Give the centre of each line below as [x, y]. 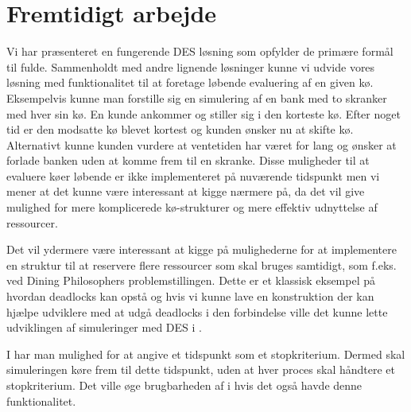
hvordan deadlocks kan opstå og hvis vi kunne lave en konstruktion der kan [190, 296]
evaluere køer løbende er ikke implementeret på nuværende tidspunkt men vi [193, 175]
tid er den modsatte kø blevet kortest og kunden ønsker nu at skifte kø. [180, 129]
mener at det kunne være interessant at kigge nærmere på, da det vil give [186, 191]
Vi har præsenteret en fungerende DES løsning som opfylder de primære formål [200, 51]
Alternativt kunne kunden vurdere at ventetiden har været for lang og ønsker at [202, 144]
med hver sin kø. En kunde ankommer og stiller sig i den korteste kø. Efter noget [204, 113]
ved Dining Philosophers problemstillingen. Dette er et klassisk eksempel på [191, 280]
